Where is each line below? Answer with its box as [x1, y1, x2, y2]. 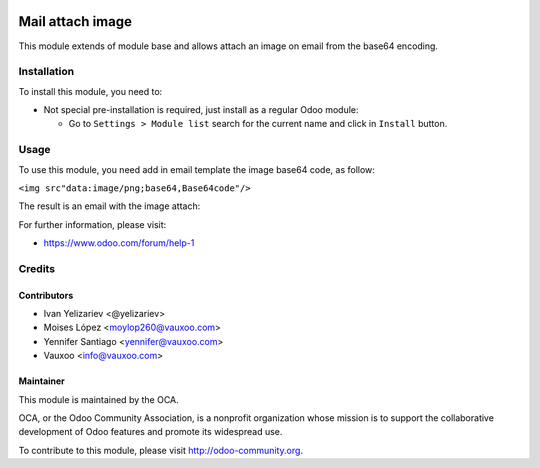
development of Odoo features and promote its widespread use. [18, 426, 283, 438]
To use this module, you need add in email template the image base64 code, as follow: [18, 163, 375, 175]
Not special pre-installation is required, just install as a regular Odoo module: [43, 104, 359, 116]
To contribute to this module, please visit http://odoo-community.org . [18, 444, 304, 456]
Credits [18, 261, 55, 275]
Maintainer [18, 375, 65, 387]
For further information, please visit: [18, 218, 167, 230]
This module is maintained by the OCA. [18, 393, 179, 405]
